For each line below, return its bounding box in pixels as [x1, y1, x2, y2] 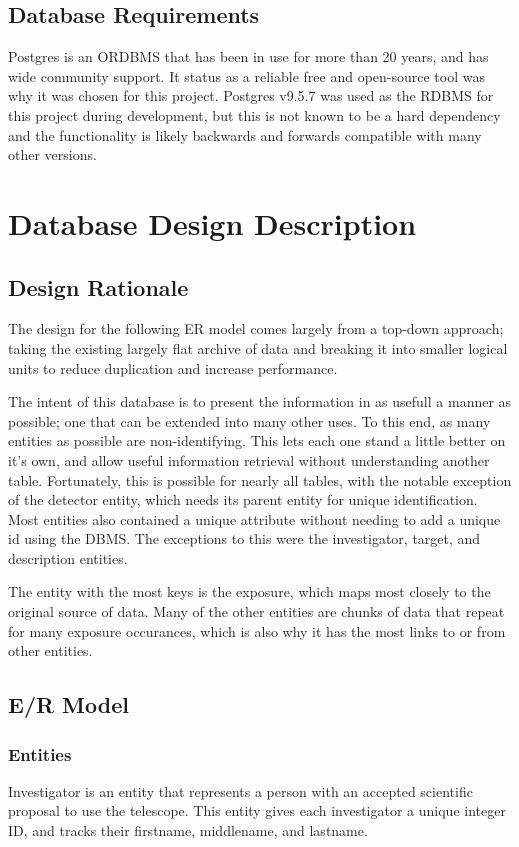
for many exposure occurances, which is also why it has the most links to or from [8, 620, 506, 641]
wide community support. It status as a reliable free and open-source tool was [8, 65, 485, 86]
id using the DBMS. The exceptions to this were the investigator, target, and [8, 528, 481, 549]
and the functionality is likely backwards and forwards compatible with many [8, 124, 482, 145]
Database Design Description [8, 202, 417, 243]
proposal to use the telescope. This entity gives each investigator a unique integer [8, 800, 506, 821]
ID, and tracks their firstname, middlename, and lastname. [8, 820, 368, 841]
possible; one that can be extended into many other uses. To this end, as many [8, 410, 491, 431]
